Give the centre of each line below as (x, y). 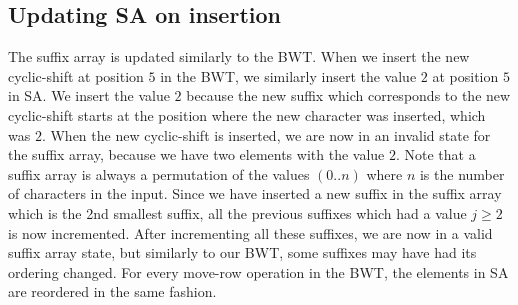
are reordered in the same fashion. (112, 291)
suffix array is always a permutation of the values (159, 173)
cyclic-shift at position (76, 75)
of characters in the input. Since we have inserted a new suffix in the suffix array (255, 193)
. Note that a (435, 154)
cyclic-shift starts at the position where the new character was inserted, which (247, 114)
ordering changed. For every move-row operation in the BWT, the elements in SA (258, 271)
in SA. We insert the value (89, 95)
